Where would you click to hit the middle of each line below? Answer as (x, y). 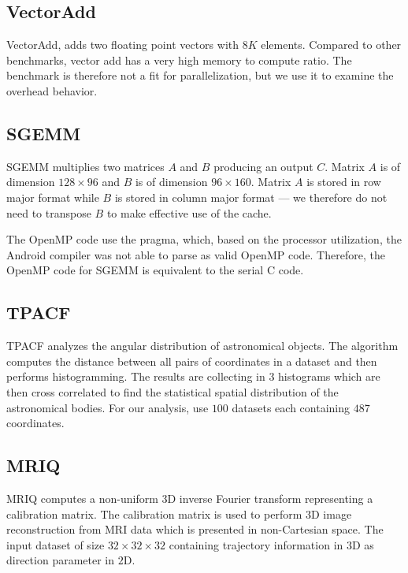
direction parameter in (61, 560)
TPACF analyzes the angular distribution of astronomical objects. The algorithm (202, 346)
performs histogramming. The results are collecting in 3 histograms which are (193, 376)
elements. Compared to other (331, 45)
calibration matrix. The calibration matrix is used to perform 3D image (179, 513)
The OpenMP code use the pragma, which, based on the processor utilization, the (204, 239)
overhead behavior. (52, 90)
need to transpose (49, 212)
